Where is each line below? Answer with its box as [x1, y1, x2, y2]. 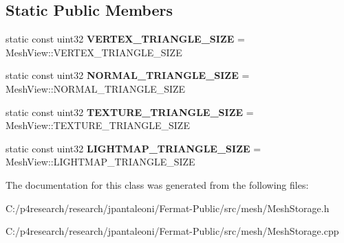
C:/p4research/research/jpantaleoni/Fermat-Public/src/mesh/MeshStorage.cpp [6, 224, 339, 238]
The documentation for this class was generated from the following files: [6, 177, 309, 192]
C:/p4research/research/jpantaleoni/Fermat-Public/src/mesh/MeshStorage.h [6, 200, 330, 215]
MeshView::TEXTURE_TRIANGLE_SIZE [6, 118, 190, 132]
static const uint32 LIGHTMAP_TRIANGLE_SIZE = [6, 141, 261, 155]
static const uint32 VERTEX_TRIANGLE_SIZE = [6, 32, 245, 46]
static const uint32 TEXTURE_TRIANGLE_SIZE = [6, 104, 254, 119]
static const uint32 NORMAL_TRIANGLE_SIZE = [6, 68, 250, 82]
